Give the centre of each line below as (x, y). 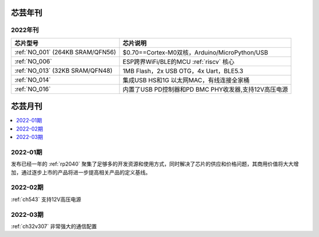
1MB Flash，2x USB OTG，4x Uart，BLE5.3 (183, 71)
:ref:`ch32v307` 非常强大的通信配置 (54, 226)
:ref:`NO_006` (33, 61)
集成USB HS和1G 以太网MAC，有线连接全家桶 (186, 80)
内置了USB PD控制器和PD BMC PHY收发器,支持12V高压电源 (205, 89)
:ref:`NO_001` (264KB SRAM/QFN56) (65, 52)
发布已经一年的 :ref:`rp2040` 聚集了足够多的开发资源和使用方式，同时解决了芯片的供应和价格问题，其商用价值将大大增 (155, 164)
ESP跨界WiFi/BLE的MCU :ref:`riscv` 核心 (178, 61)
